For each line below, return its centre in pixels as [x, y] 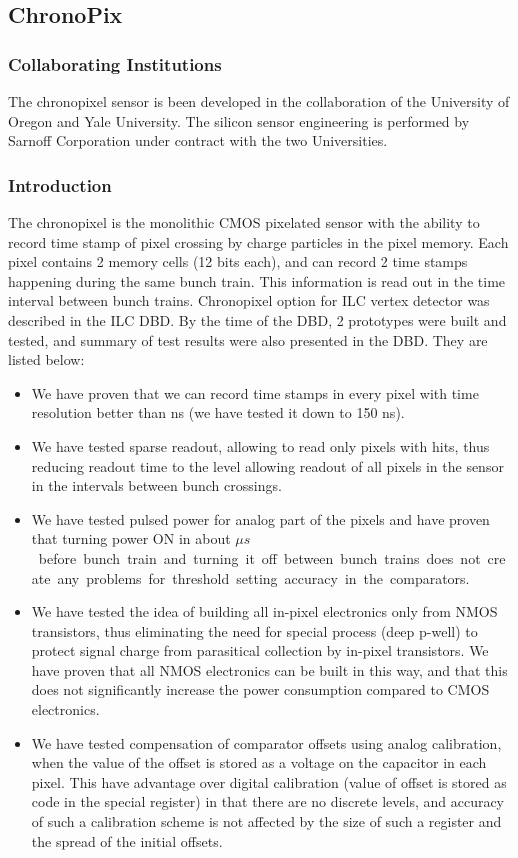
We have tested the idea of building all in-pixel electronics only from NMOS [264, 611]
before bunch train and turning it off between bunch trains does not [259, 557]
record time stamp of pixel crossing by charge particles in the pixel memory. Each [258, 241]
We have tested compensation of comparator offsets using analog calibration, [266, 742]
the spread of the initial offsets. [127, 840]
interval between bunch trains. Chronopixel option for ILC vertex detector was [249, 300]
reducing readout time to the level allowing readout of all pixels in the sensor [267, 465]
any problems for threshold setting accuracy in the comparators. [263, 577]
